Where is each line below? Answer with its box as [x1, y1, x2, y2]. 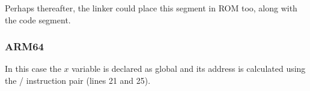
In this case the [5, 62, 61, 75]
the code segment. [5, 13, 71, 26]
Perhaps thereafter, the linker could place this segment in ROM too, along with [5, 2, 297, 14]
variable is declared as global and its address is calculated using [71, 62, 306, 75]
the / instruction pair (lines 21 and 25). [5, 74, 151, 86]
